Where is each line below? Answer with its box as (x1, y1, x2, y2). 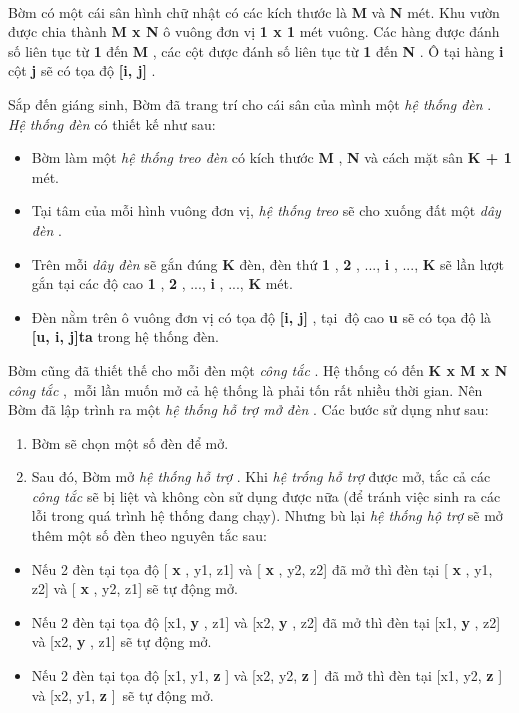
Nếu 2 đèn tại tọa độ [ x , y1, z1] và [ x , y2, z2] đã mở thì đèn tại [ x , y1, (31, 558, 493, 579)
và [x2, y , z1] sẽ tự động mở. (31, 631, 212, 652)
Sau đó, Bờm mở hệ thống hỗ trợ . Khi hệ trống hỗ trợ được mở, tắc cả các (31, 466, 491, 487)
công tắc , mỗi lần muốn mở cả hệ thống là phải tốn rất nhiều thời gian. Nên (8, 379, 483, 400)
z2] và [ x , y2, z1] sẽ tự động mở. (31, 578, 238, 599)
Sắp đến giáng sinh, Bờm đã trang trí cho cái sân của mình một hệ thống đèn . (8, 93, 492, 114)
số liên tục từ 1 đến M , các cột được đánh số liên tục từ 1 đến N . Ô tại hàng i (8, 40, 504, 61)
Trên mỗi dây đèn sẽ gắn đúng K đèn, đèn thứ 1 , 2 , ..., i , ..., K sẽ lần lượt (31, 253, 504, 274)
